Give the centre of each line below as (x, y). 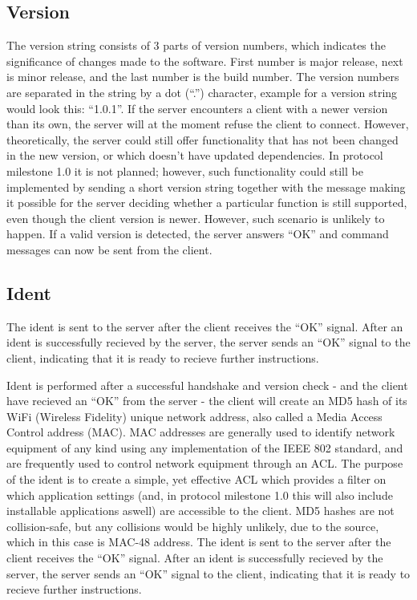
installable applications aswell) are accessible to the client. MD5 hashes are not (200, 511)
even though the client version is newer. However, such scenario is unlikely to (196, 218)
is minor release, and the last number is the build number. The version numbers (203, 77)
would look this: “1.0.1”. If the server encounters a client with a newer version (197, 108)
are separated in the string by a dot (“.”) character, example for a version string (202, 92)
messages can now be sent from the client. (109, 249)
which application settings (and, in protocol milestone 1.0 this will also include (200, 495)
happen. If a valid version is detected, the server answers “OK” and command (198, 234)
